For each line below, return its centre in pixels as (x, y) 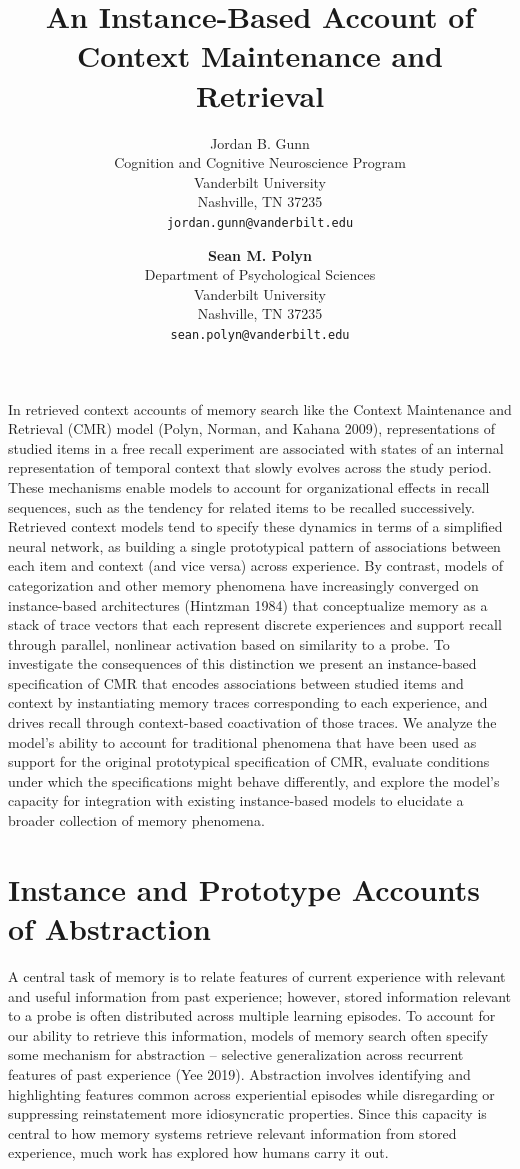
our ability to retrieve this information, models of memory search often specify (248, 1034)
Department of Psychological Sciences (260, 274)
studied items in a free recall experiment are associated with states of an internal (256, 447)
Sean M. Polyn (260, 254)
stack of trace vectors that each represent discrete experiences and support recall (255, 624)
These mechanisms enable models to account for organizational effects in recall (249, 486)
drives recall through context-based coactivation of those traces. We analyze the (252, 722)
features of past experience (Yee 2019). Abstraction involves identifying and (239, 1073)
